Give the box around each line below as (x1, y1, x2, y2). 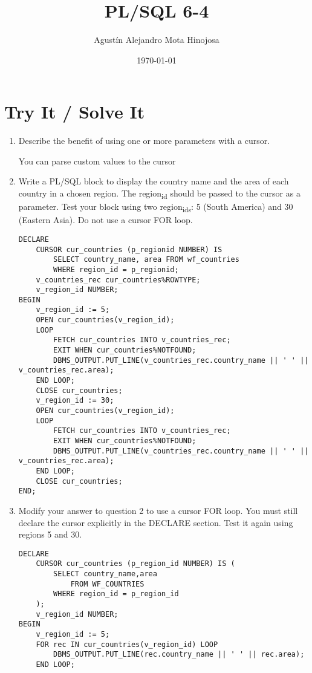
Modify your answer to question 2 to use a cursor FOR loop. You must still (18, 504, 298, 516)
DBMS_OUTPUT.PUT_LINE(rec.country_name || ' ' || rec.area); (53, 650, 305, 659)
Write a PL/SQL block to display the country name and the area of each (18, 175, 289, 187)
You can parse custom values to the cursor (18, 154, 176, 167)
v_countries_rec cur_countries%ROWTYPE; (36, 275, 201, 284)
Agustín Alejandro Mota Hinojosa (94, 33, 219, 46)
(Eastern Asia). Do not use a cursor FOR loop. (18, 213, 193, 226)
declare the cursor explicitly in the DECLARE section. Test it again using (18, 516, 293, 528)
